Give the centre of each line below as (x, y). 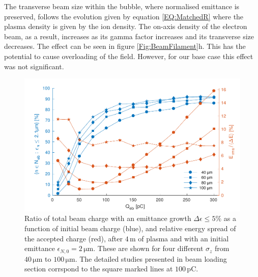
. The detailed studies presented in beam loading (151, 258)
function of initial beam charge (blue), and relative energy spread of (130, 228)
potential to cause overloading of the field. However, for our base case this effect (129, 56)
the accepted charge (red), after (74, 238)
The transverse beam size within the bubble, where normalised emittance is (122, 6)
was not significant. (34, 66)
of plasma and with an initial (183, 238)
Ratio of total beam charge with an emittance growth (108, 218)
